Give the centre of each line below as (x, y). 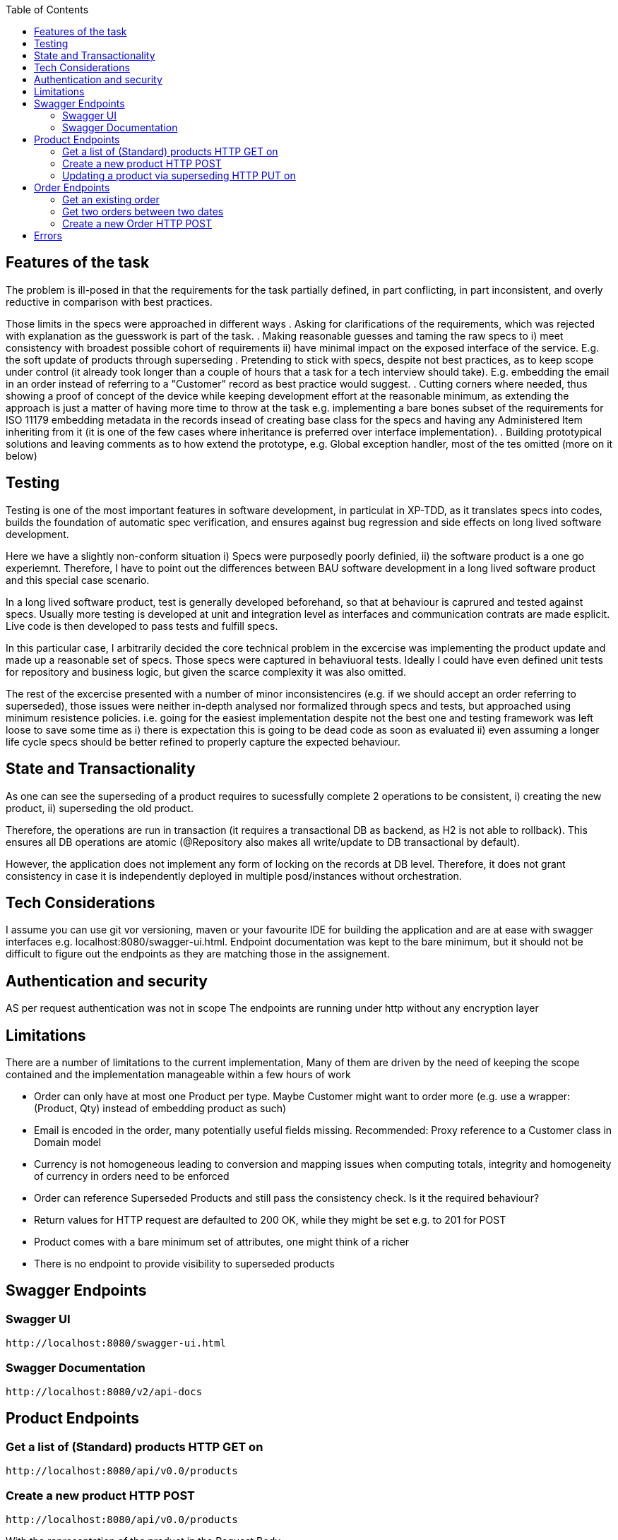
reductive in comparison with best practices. (109, 302)
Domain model (68, 1142)
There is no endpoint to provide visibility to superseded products (184, 1264)
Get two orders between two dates (143, 211)
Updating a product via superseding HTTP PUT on (179, 175)
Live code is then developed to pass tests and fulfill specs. (142, 626)
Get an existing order (111, 199)
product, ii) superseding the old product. (100, 808)
